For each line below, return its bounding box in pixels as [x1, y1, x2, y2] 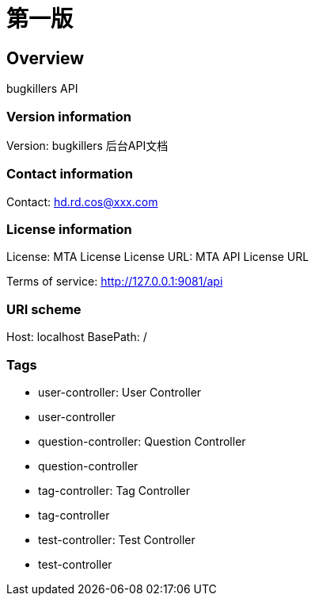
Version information [6, 108, 131, 125]
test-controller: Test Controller [38, 532, 195, 546]
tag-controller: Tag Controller [38, 483, 190, 497]
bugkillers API [6, 82, 78, 96]
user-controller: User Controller [38, 385, 202, 399]
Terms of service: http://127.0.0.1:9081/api [6, 274, 223, 289]
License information [6, 221, 132, 238]
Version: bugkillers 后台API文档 [6, 138, 169, 152]
